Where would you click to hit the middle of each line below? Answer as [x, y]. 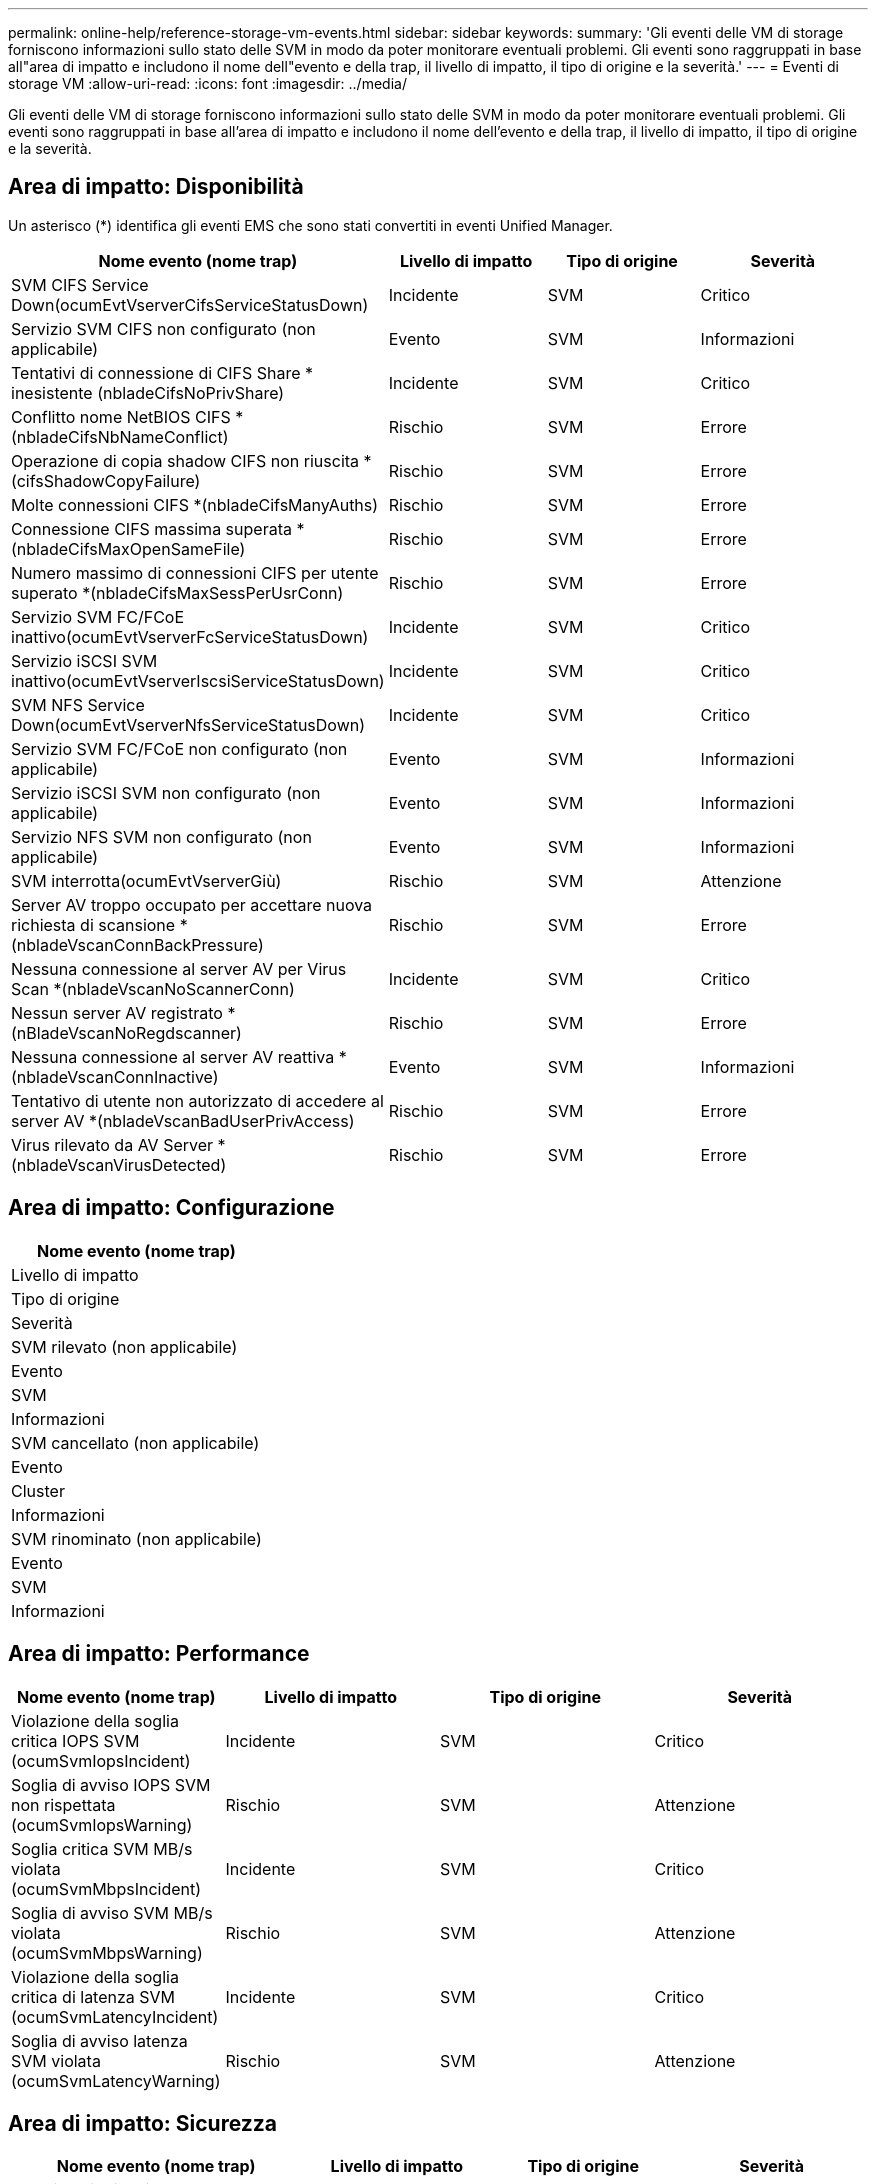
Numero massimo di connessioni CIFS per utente [195, 572]
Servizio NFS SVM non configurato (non [161, 836]
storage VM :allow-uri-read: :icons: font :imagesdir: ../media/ [207, 83]
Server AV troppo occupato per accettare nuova [192, 904]
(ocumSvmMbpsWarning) [107, 1952]
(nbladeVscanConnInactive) [115, 1076]
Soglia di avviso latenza [99, 2040]
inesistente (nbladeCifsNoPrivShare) [148, 392]
